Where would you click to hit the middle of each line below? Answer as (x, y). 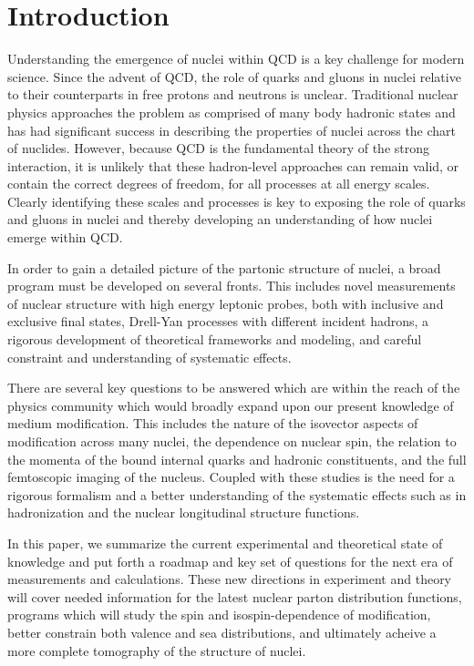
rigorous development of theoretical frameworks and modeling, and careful (215, 339)
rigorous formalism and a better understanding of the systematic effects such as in (237, 494)
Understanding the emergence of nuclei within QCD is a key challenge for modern (236, 59)
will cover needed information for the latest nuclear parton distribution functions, (235, 596)
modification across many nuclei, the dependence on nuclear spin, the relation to (232, 441)
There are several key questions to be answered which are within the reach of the (234, 388)
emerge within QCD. (65, 237)
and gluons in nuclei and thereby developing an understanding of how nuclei (220, 219)
